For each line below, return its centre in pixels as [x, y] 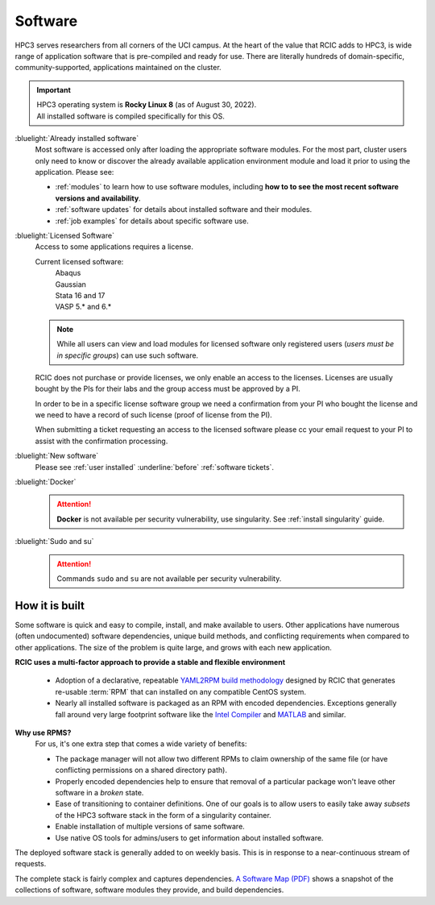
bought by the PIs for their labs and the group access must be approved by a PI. [168, 389]
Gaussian [70, 284]
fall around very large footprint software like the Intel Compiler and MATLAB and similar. [201, 714]
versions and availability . [98, 198]
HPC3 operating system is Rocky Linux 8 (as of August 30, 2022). [147, 105]
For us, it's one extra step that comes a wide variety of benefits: [141, 744]
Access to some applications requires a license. [114, 247]
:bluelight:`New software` [57, 456]
